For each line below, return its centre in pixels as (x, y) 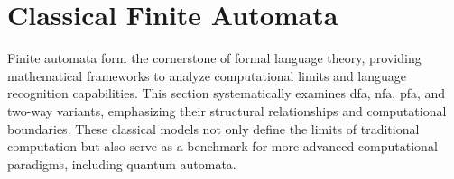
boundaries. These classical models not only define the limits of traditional (213, 128)
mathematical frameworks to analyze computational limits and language (207, 75)
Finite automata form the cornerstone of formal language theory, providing (214, 58)
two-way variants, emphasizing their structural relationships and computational (227, 110)
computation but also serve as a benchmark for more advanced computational (222, 146)
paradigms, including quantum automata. (122, 163)
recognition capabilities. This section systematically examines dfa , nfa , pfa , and (227, 93)
